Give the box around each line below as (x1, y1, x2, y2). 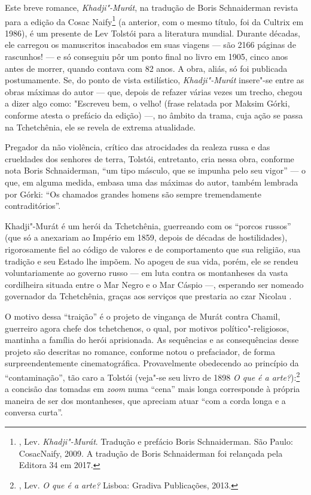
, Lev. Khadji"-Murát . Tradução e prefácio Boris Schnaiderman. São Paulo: (19, 435, 293, 447)
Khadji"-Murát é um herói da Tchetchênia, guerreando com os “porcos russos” (5, 219, 291, 232)
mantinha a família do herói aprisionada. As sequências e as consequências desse (5, 333, 299, 346)
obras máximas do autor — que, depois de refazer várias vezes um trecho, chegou (5, 85, 303, 98)
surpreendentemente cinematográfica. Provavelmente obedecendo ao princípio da (5, 357, 299, 369)
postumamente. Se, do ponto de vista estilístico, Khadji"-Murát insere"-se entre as (5, 74, 304, 86)
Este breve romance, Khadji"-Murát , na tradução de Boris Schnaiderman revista (5, 1, 298, 13)
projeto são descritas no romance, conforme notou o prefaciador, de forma (5, 345, 276, 357)
